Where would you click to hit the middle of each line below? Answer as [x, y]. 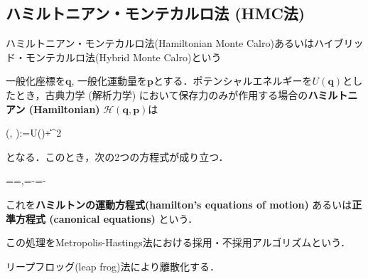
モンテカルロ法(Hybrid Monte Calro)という [123, 57]
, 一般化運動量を [109, 81]
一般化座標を [36, 81]
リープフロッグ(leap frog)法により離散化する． [113, 266]
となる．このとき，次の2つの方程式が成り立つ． [117, 156]
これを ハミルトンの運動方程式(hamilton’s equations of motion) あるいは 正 [184, 204]
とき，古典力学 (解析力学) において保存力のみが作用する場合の [162, 94]
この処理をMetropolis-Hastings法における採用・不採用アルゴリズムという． [178, 242]
